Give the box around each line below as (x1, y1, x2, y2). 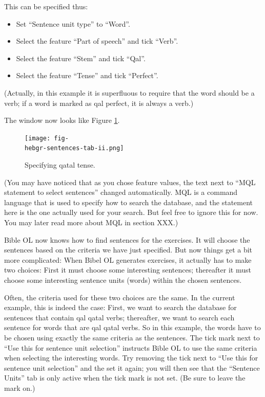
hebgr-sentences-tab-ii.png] (25, 145, 124, 152)
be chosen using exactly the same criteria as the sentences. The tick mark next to (4, 332, 260, 342)
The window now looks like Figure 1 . (4, 115, 120, 125)
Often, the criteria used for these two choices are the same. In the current (4, 292, 235, 302)
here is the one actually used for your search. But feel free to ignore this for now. (4, 207, 258, 218)
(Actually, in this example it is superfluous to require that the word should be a (4, 87, 255, 98)
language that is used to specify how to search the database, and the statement (4, 196, 253, 207)
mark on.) (4, 382, 35, 393)
